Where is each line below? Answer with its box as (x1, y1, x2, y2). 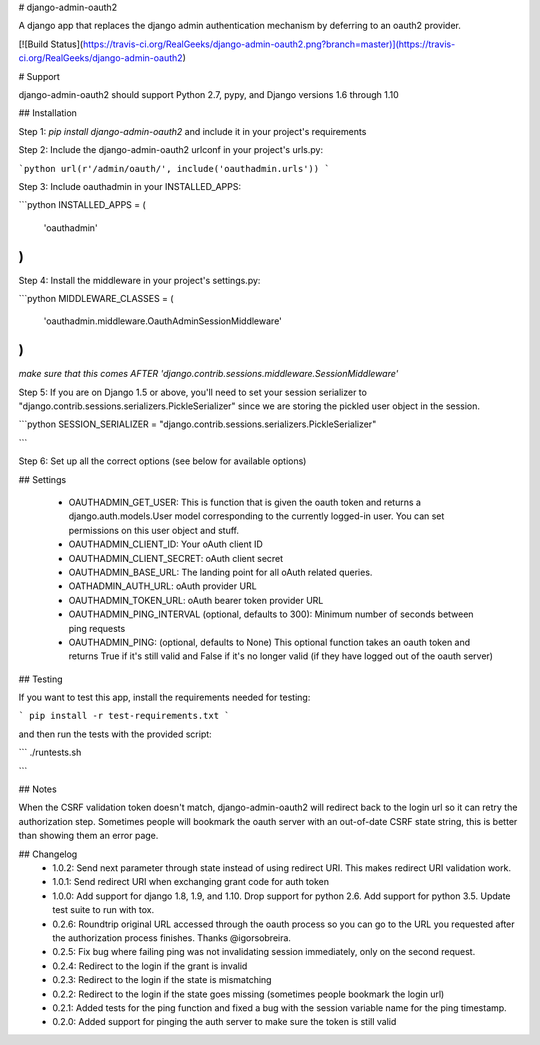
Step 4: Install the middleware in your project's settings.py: (18, 274, 261, 286)
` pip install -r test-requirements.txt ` (18, 710, 230, 722)
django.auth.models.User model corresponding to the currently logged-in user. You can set (68, 510, 445, 522)
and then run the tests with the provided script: (18, 728, 212, 740)
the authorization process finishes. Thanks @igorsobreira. (52, 931, 292, 944)
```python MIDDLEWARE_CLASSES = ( (18, 292, 174, 304)
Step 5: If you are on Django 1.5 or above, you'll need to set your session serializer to (18, 386, 367, 398)
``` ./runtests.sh (18, 746, 82, 759)
